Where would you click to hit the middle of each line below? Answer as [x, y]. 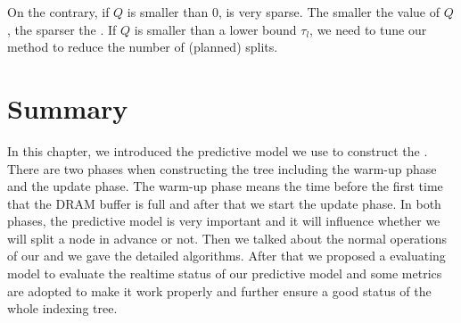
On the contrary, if [58, 12]
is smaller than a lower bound [215, 29]
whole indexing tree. [62, 308]
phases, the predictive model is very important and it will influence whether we [224, 221]
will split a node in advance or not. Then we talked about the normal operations [227, 238]
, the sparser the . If [62, 29]
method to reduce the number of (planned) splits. [143, 47]
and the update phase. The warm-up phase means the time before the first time [225, 186]
